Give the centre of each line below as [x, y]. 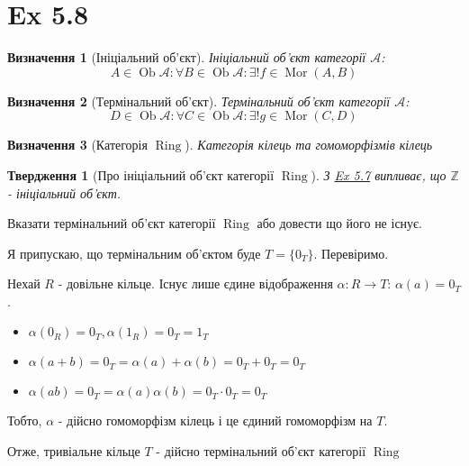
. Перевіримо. [351, 253]
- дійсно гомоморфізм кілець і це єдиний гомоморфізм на [215, 420]
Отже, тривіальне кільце [74, 451]
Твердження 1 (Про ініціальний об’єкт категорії [141, 174]
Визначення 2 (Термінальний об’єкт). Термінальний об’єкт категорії [199, 101]
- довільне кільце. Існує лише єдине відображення [195, 283]
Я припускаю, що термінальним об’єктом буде [134, 253]
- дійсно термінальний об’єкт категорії [261, 451]
